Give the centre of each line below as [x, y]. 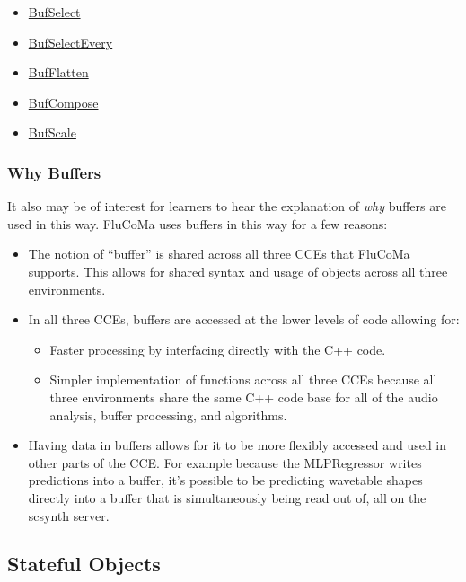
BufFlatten [58, 72]
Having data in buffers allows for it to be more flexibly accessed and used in [237, 445]
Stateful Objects [84, 564]
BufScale [52, 132]
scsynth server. [69, 515]
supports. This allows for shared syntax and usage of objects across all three [238, 271]
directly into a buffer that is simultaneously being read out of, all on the [227, 497]
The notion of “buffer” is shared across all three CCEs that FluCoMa [219, 254]
